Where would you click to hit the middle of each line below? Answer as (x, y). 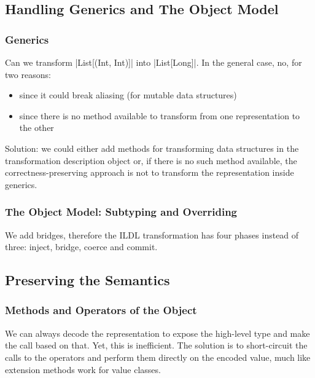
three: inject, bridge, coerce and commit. (81, 247)
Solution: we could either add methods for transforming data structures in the (152, 148)
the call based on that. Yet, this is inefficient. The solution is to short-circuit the (156, 345)
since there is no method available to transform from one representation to (160, 115)
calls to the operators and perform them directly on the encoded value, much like (158, 357)
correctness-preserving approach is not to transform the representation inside (150, 172)
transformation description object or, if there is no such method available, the (151, 160)
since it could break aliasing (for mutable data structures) (128, 95)
